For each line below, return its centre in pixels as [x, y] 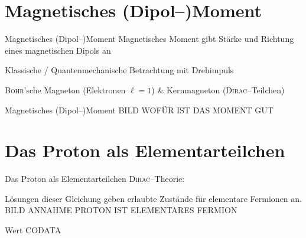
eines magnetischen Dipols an [58, 50]
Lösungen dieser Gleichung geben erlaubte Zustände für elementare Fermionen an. [153, 198]
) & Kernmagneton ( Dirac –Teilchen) [218, 89]
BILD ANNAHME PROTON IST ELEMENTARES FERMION [121, 210]
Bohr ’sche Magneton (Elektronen [65, 89]
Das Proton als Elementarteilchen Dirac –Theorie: [95, 179]
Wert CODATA [33, 230]
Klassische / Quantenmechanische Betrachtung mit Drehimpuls [119, 70]
